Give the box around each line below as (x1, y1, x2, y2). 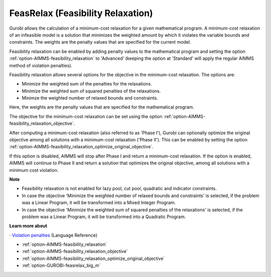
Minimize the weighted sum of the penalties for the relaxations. (22, 81, 153, 87)
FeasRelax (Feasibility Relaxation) (9, 8, 153, 19)
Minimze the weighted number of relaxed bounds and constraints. (22, 95, 158, 101)
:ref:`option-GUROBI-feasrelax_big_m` (22, 262, 101, 268)
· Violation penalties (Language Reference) (9, 232, 98, 238)
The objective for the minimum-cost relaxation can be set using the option (9, 113, 163, 119)
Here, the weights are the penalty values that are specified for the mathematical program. (9, 104, 194, 110)
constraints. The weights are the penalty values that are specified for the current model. (9, 39, 191, 45)
